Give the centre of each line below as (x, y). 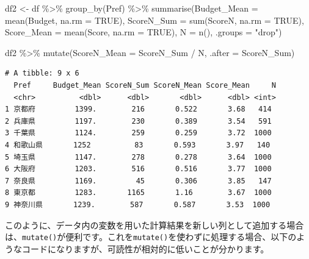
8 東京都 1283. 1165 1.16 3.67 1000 (138, 193)
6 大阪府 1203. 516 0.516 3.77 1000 (138, 169)
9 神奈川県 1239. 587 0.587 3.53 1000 (138, 204)
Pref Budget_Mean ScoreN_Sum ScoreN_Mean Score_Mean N (145, 85)
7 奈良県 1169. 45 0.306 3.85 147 (138, 181)
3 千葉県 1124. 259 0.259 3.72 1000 (138, 133)
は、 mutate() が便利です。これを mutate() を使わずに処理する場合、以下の (151, 237)
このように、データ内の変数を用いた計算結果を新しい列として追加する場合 (154, 225)
